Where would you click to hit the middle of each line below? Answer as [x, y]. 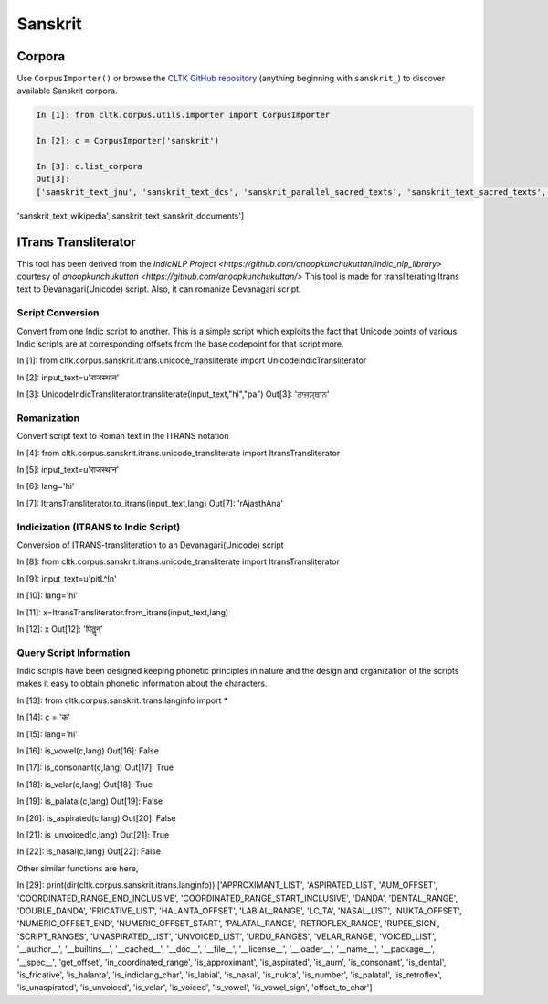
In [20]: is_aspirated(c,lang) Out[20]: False [97, 817]
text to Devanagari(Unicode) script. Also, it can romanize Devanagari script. [159, 289]
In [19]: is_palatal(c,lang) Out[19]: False [90, 801]
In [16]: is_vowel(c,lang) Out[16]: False [88, 751]
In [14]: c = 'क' [43, 717]
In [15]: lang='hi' [47, 734]
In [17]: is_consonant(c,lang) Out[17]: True [95, 767]
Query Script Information [74, 652]
